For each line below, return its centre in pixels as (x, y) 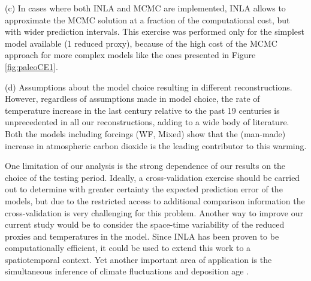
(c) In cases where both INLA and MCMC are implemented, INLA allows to (145, 8)
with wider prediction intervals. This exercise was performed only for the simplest (155, 31)
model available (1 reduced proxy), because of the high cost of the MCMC (141, 43)
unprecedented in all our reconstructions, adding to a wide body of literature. (147, 122)
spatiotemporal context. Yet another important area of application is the (138, 259)
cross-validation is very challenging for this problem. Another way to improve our (154, 212)
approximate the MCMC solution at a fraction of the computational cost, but (147, 19)
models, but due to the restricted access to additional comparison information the (155, 200)
